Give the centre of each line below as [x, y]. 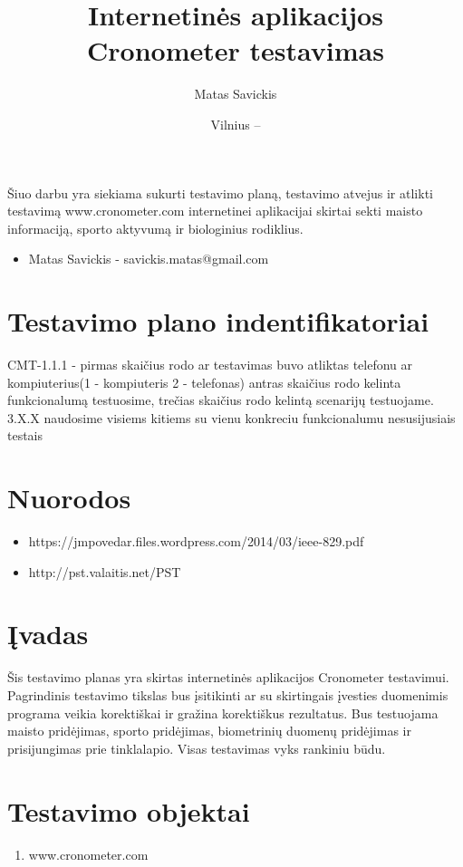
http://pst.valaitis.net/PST [105, 571]
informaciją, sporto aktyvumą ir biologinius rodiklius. [155, 228]
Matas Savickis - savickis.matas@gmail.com [149, 259]
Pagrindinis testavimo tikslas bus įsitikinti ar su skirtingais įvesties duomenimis [228, 695]
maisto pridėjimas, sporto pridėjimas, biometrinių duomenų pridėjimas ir [209, 731]
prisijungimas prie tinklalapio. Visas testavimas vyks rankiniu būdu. [197, 748]
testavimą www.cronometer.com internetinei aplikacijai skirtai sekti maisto [215, 211]
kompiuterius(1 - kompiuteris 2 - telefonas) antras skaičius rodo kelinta [204, 382]
